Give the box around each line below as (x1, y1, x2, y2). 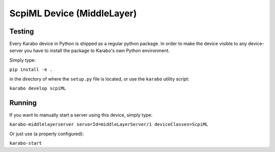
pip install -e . (9, 67, 53, 72)
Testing (9, 27, 34, 36)
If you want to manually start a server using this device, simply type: (9, 112, 153, 118)
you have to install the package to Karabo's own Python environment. (24, 47, 170, 54)
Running (9, 98, 37, 107)
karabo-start (9, 140, 42, 146)
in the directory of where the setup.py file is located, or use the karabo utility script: (9, 75, 189, 82)
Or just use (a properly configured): (9, 131, 84, 137)
